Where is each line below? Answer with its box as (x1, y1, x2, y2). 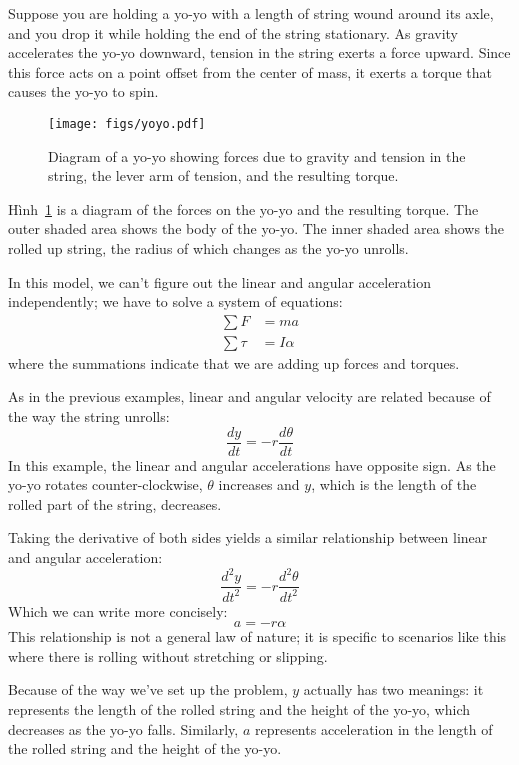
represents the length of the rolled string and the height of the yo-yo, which (8, 698, 470, 719)
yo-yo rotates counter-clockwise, (8, 474, 203, 495)
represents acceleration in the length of (254, 718, 493, 739)
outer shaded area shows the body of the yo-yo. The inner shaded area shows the (8, 218, 505, 239)
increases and (218, 474, 300, 495)
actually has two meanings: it (303, 679, 484, 700)
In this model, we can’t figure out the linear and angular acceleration (8, 271, 431, 292)
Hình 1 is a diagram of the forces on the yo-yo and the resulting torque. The (8, 198, 479, 219)
